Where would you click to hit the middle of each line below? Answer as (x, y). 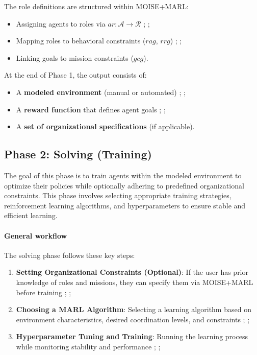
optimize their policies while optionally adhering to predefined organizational (124, 185)
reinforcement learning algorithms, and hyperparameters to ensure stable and (125, 205)
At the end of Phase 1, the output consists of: (75, 75)
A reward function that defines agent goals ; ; (91, 109)
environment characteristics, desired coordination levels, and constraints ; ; (133, 319)
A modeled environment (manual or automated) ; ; (101, 92)
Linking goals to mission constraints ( (75, 57)
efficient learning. (31, 215)
